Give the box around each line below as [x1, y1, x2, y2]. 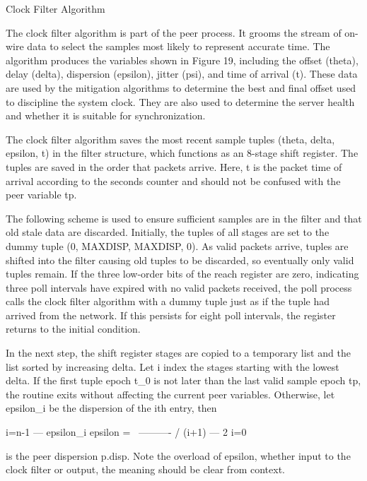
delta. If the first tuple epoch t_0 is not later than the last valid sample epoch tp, [6, 373, 361, 388]
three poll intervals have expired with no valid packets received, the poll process [6, 280, 352, 295]
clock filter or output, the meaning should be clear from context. [6, 462, 285, 477]
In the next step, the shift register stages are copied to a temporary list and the [6, 345, 351, 360]
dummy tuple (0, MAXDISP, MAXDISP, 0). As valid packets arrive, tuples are [6, 238, 349, 253]
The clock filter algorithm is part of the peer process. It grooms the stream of [6, 25, 342, 40]
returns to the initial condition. [6, 321, 141, 336]
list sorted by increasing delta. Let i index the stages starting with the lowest [6, 359, 339, 374]
